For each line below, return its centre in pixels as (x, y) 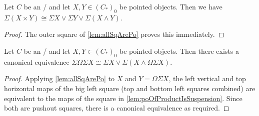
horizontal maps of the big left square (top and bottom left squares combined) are (130, 88)
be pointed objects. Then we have (171, 6)
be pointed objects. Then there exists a (179, 51)
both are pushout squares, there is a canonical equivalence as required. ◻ (117, 108)
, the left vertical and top (207, 78)
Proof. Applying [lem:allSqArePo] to (59, 78)
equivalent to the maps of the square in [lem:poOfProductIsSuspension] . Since (123, 98)
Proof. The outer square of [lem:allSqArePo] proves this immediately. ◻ (114, 34)
